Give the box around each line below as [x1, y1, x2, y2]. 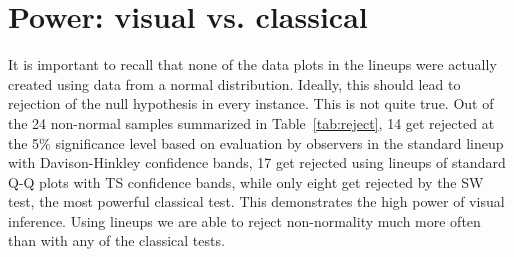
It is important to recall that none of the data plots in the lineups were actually [8, 54, 497, 75]
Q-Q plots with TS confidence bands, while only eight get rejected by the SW [8, 171, 484, 192]
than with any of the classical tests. [8, 230, 225, 251]
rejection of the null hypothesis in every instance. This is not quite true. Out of [8, 93, 494, 114]
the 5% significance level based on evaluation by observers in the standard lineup [8, 132, 504, 153]
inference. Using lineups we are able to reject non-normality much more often [8, 210, 481, 231]
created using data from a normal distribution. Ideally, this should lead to [8, 73, 461, 94]
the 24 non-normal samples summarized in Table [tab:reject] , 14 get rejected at [8, 112, 495, 133]
